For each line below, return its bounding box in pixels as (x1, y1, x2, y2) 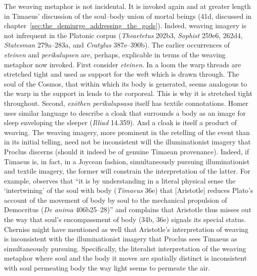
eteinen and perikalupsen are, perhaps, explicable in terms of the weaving (4, 49, 226, 59)
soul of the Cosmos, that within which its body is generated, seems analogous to (4, 78, 247, 89)
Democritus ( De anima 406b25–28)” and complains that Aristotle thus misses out (4, 204, 252, 215)
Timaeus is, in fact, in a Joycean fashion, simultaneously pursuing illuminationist (4, 156, 250, 166)
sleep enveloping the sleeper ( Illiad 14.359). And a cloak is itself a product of (4, 117, 237, 128)
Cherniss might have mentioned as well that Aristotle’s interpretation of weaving (4, 224, 249, 234)
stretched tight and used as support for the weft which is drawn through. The (4, 69, 239, 79)
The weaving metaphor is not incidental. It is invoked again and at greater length (4, 1, 251, 11)
